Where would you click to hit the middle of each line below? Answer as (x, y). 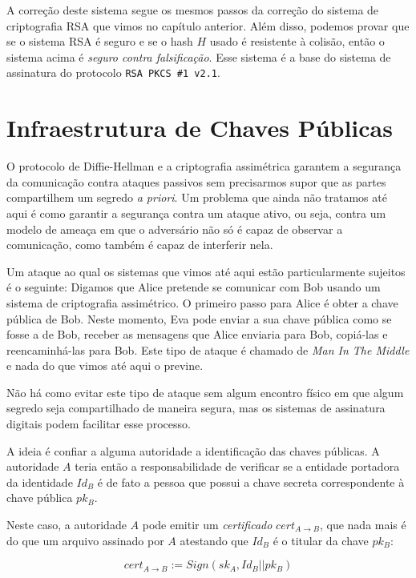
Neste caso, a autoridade (67, 525)
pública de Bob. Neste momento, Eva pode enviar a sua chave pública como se (199, 318)
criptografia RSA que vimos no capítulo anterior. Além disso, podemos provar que (208, 25)
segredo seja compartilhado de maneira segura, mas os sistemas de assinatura (196, 408)
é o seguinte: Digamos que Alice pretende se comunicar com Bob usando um (194, 287)
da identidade (40, 482)
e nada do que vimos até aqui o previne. (105, 365)
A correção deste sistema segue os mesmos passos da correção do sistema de (193, 10)
